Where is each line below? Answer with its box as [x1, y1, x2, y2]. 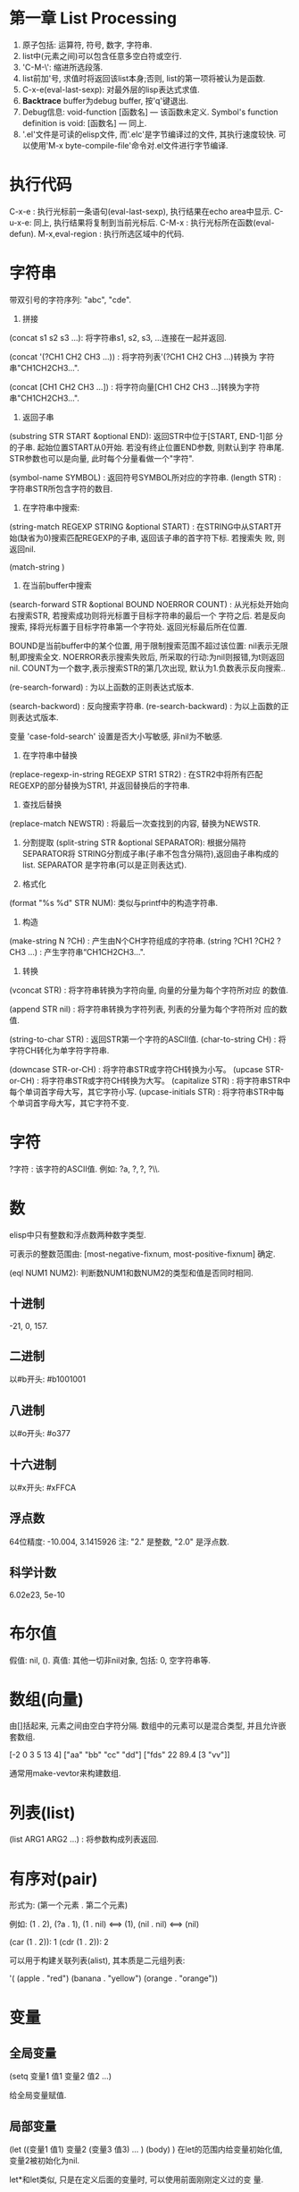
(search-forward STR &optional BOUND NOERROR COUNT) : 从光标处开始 [9, 598, 281, 609]
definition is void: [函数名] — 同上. [21, 117, 147, 128]
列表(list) [9, 1803, 76, 1823]
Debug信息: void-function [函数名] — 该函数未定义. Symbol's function [21, 106, 278, 117]
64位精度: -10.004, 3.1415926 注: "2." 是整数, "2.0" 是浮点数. [9, 1536, 230, 1547]
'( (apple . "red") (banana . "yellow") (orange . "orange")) [9, 1973, 219, 1984]
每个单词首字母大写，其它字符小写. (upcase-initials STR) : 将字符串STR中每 [9, 1086, 285, 1096]
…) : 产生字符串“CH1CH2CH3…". [28, 946, 145, 957]
